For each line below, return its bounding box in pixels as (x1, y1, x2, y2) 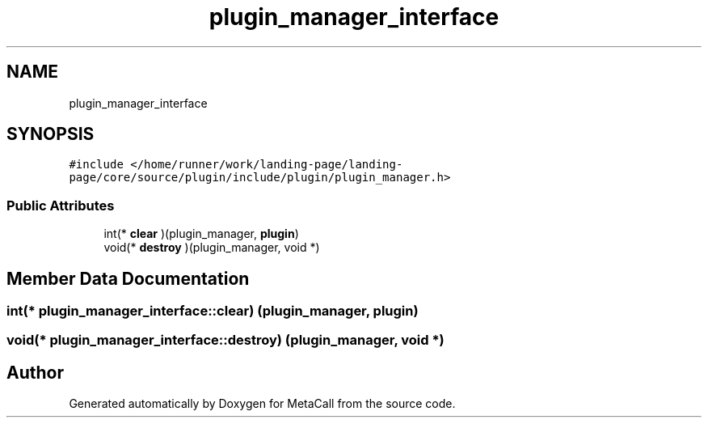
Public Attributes (6, 197, 115, 214)
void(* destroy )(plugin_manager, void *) (103, 240, 320, 255)
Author (6, 362, 64, 383)
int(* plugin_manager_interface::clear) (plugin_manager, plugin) (6, 303, 419, 320)
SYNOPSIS (6, 124, 95, 145)
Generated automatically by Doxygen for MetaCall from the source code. (69, 396, 456, 411)
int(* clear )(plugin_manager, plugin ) (103, 227, 299, 241)
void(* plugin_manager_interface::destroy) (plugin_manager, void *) (6, 332, 445, 349)
